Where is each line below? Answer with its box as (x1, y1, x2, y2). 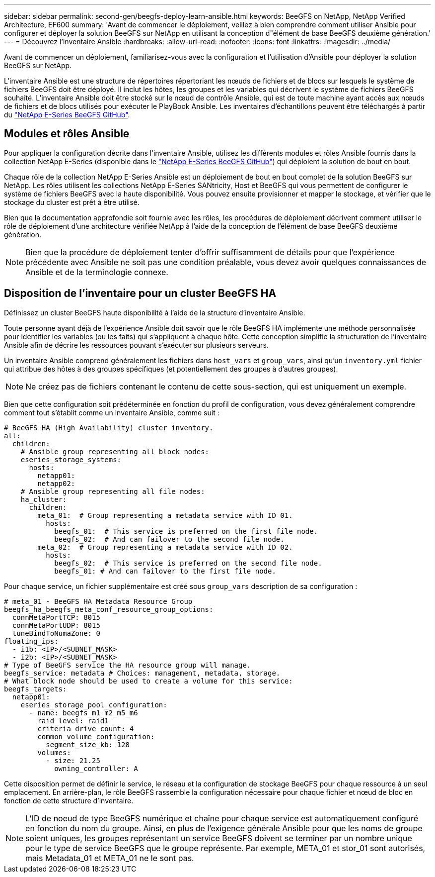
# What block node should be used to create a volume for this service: (4, 677, 293, 685)
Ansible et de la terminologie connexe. (25, 267, 168, 277)
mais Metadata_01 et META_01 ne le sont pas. (25, 853, 194, 863)
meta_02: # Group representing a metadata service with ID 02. (37, 543, 293, 551)
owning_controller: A (54, 764, 138, 773)
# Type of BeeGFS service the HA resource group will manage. (4, 661, 251, 669)
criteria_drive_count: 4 (37, 724, 134, 733)
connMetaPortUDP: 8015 (12, 621, 100, 629)
